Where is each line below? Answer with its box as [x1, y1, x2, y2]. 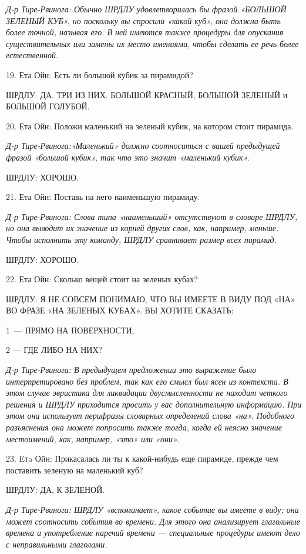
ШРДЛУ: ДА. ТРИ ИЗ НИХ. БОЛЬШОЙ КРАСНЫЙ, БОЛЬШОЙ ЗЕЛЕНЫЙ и [6, 88, 288, 101]
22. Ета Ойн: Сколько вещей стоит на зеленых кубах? [6, 273, 198, 285]
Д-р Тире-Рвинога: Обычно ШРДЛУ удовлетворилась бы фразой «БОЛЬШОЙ [6, 3, 287, 15]
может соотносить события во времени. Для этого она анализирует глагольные [6, 515, 300, 527]
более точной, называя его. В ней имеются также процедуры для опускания [6, 26, 284, 38]
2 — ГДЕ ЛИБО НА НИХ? [6, 343, 103, 356]
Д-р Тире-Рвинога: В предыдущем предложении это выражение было [6, 363, 257, 376]
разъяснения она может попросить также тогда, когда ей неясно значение [6, 421, 282, 433]
